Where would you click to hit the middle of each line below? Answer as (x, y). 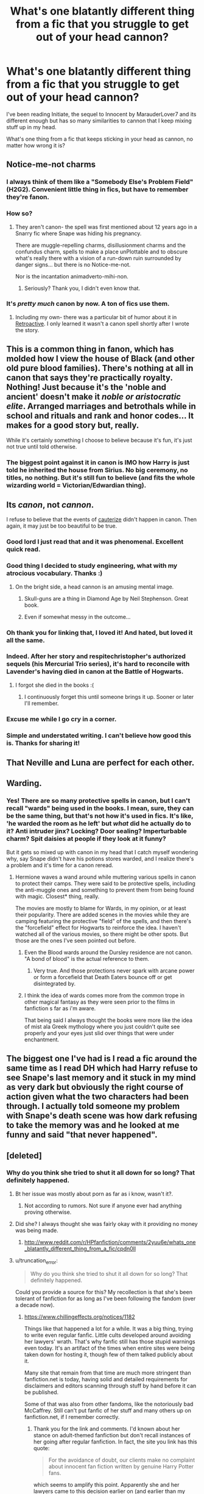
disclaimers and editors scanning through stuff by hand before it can (110, 1386)
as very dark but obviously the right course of (95, 1087)
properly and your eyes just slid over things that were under (99, 1033)
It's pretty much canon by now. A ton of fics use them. (88, 304)
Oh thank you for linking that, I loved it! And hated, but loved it (100, 632)
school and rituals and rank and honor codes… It (100, 416)
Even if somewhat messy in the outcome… (77, 617)
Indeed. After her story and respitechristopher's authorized (96, 656)
